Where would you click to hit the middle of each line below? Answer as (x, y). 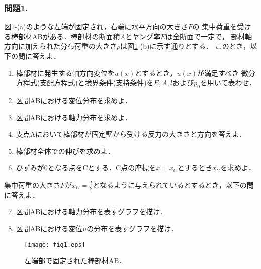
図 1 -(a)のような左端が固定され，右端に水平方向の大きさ (96, 26)
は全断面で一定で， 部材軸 (209, 36)
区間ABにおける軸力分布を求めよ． (74, 117)
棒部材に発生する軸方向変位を (65, 73)
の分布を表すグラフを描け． (132, 228)
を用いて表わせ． (228, 83)
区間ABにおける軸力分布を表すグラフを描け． (91, 211)
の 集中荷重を (215, 26)
